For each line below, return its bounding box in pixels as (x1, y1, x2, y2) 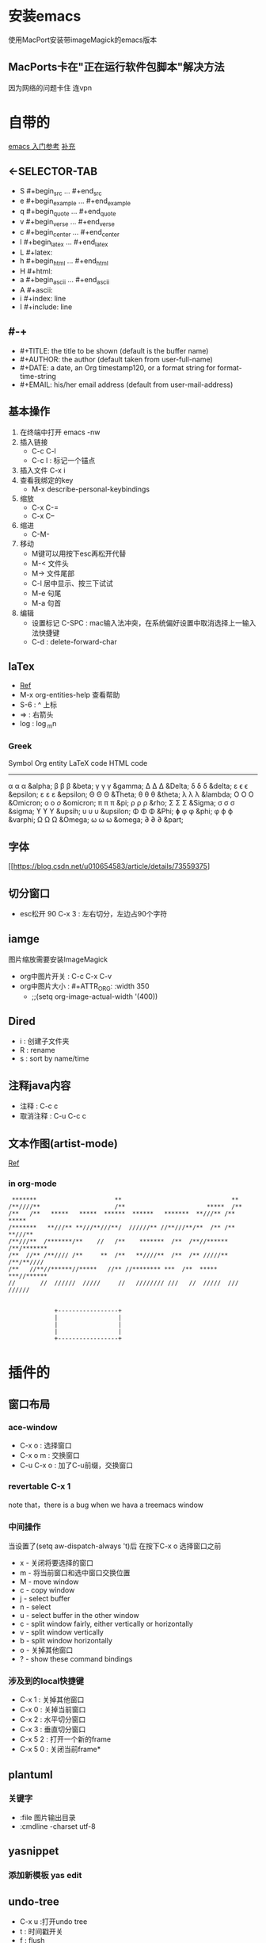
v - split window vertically (19, 1627, 104, 1637)
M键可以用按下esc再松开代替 (31, 549, 127, 558)
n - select (19, 1602, 51, 1612)
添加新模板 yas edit (8, 1870, 82, 1881)
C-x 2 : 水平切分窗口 (19, 1715, 86, 1724)
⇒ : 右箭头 (19, 710, 54, 720)
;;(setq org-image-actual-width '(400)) (31, 992, 158, 1001)
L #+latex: (19, 247, 53, 258)
